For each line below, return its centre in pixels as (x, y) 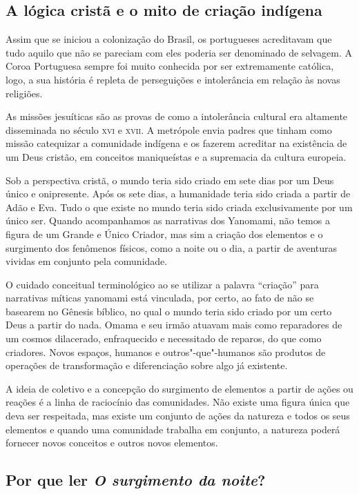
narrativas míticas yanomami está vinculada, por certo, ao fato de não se (160, 298)
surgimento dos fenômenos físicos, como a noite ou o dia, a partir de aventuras (172, 247)
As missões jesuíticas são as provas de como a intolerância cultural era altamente (177, 116)
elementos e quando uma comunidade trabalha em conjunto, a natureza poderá (173, 429)
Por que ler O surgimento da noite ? (136, 480)
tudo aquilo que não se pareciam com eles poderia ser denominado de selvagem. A (179, 52)
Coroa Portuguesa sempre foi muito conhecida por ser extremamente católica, (170, 66)
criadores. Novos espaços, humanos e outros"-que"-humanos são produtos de (166, 352)
